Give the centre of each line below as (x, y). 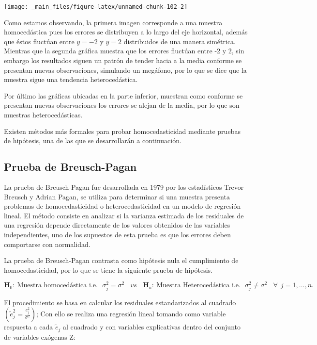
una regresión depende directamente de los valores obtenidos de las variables (117, 225)
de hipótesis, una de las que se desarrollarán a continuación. (93, 140)
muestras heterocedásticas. (43, 115)
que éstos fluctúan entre (39, 41)
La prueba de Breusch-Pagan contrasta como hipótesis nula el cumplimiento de (121, 260)
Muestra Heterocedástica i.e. (198, 286)
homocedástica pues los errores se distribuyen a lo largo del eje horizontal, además (126, 32)
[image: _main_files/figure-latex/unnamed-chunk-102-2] (96, 7)
